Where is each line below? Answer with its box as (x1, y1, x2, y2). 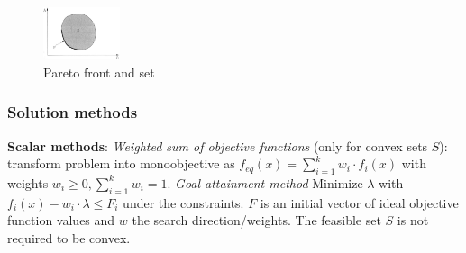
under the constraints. (123, 193, 244, 212)
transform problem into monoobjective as (7, 154, 235, 173)
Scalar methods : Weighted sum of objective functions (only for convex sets (7, 136, 428, 155)
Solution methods (7, 101, 138, 123)
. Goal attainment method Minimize (167, 173, 363, 192)
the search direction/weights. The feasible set (132, 211, 381, 230)
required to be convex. (7, 228, 131, 247)
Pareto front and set (43, 62, 155, 81)
